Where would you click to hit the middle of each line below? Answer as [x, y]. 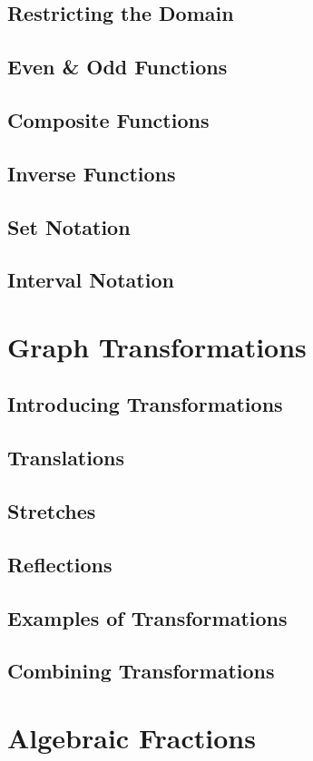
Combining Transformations [141, 671]
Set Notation [69, 226]
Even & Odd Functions [117, 67]
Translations [66, 458]
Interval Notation [91, 280]
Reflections [60, 564]
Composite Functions [108, 119]
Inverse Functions [92, 173]
